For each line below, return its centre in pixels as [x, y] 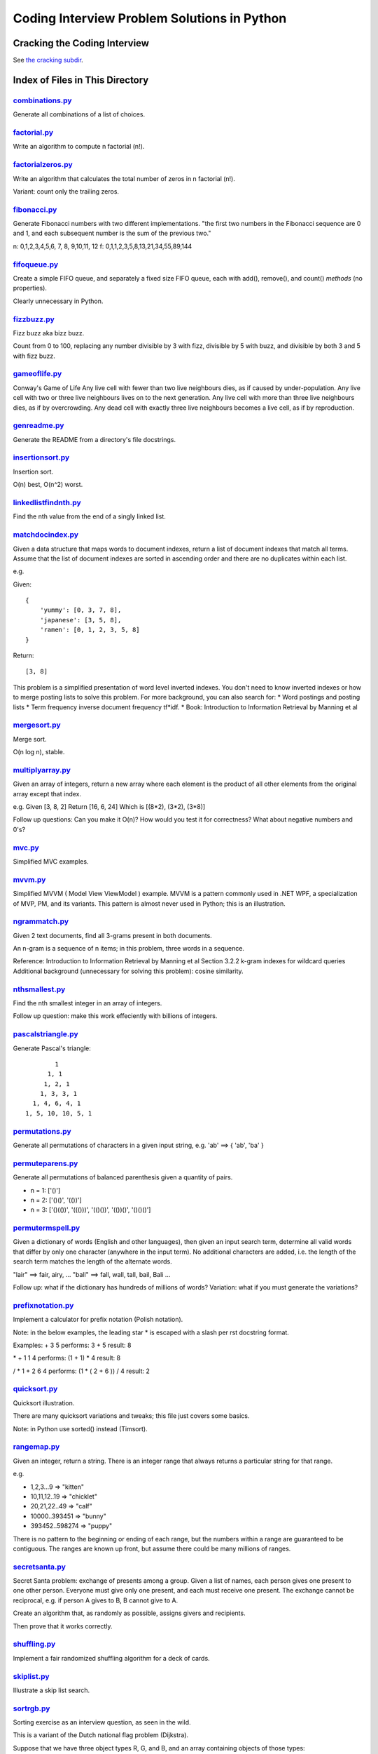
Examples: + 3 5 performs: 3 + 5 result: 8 [72, 1345]
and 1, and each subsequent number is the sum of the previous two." [112, 233]
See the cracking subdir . [48, 60]
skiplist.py [31, 1676]
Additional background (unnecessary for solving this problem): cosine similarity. [128, 971]
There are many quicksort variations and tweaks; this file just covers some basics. [131, 1416]
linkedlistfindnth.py [47, 503]
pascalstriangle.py [45, 1034]
